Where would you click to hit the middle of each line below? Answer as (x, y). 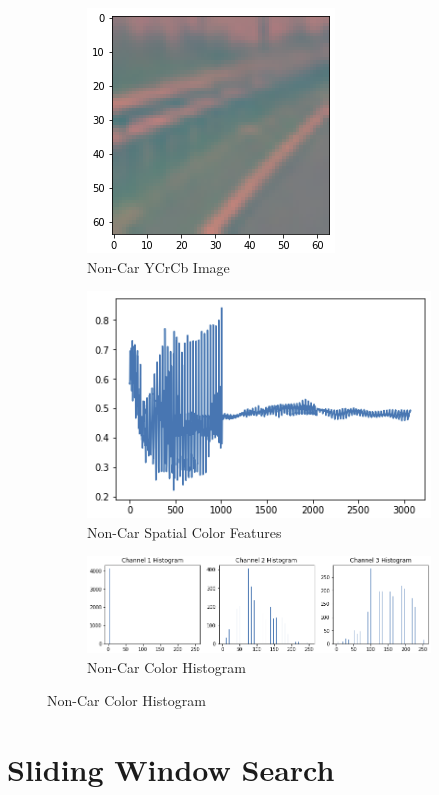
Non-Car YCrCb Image (158, 266)
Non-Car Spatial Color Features (184, 531)
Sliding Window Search (171, 769)
